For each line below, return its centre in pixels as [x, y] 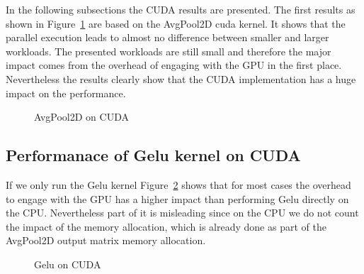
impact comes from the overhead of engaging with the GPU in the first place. [174, 65]
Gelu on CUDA [68, 264]
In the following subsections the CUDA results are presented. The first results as [181, 9]
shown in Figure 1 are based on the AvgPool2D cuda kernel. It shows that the [176, 23]
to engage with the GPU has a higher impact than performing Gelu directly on [177, 198]
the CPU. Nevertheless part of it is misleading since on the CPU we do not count [182, 213]
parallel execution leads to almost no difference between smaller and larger [167, 37]
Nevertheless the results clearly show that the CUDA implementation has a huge [181, 78]
